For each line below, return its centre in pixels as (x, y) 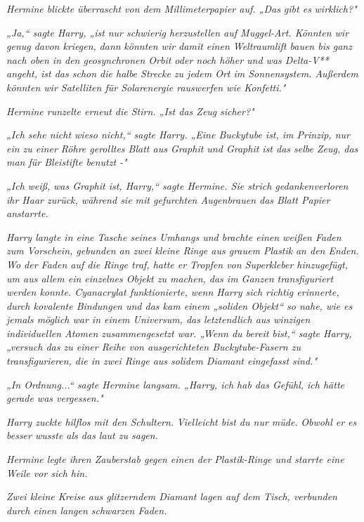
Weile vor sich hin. (47, 472)
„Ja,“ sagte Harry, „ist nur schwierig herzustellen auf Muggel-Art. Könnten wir (178, 32)
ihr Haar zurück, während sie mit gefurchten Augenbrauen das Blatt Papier (168, 199)
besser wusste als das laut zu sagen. (82, 435)
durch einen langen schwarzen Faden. (87, 510)
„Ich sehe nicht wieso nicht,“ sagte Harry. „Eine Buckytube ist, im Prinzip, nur (178, 135)
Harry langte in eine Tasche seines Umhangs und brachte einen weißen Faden (174, 236)
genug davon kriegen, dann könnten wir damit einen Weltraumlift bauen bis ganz (179, 46)
